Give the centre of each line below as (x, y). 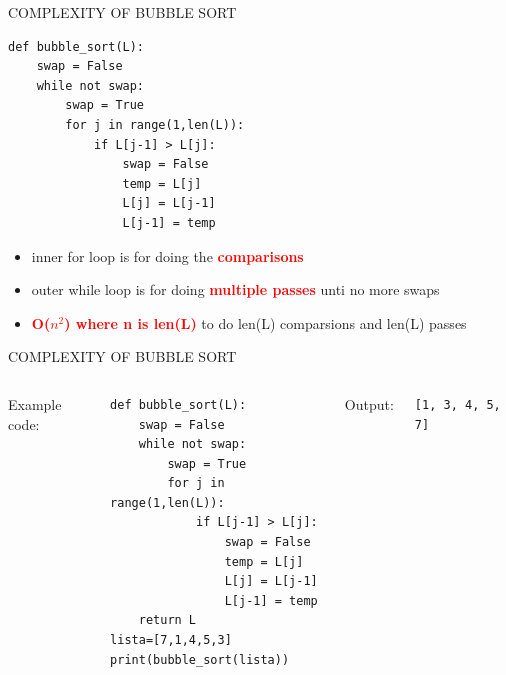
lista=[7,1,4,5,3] (171, 640)
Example (35, 403)
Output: (369, 403)
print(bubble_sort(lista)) (200, 659)
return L (167, 620)
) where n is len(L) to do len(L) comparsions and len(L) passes (265, 322)
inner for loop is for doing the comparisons (167, 255)
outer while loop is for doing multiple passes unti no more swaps (235, 289)
